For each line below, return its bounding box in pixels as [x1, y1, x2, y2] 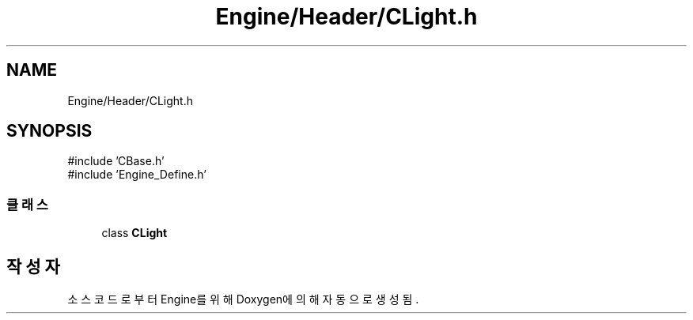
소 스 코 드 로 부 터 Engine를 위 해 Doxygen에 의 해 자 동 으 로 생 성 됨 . [67, 292, 419, 307]
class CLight [101, 226, 168, 240]
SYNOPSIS [6, 121, 93, 141]
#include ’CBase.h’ [67, 154, 165, 168]
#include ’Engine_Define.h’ [67, 168, 206, 182]
